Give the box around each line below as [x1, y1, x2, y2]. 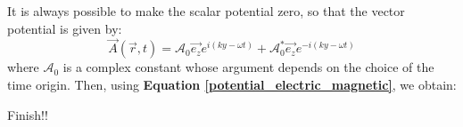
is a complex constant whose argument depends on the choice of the [62, 58, 434, 76]
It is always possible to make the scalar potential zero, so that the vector [7, 2, 405, 20]
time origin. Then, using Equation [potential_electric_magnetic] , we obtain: [7, 75, 457, 93]
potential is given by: [7, 19, 122, 37]
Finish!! [7, 105, 48, 123]
